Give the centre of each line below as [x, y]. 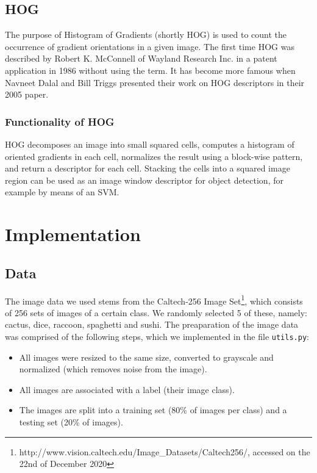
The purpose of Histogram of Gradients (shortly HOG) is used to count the [146, 34]
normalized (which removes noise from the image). [113, 369]
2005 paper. [27, 94]
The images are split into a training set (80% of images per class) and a [153, 410]
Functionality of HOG [60, 121]
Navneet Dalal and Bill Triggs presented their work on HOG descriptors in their [155, 82]
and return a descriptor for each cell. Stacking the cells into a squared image [148, 168]
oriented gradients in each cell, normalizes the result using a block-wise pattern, [154, 156]
